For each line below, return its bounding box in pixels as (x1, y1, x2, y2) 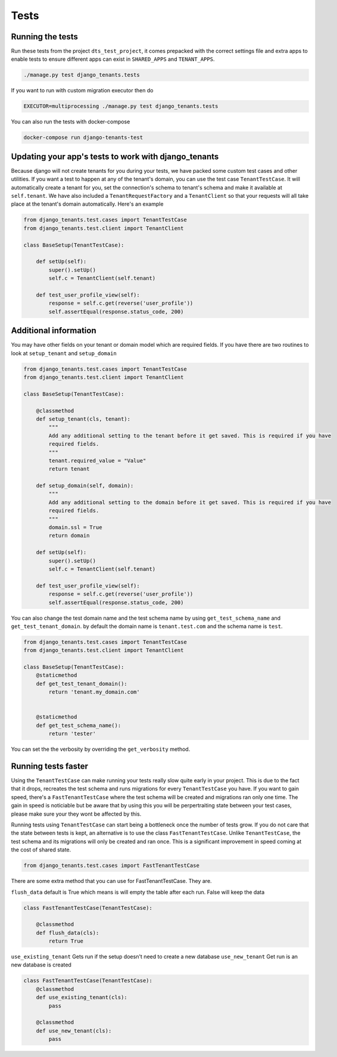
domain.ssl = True (48, 524, 102, 531)
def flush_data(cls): (36, 929, 99, 936)
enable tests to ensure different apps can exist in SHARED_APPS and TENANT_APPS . (11, 55, 215, 63)
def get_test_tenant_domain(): (36, 680, 127, 687)
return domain (48, 532, 90, 539)
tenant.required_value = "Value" (48, 457, 146, 464)
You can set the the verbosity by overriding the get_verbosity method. (11, 745, 191, 753)
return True (48, 938, 83, 944)
